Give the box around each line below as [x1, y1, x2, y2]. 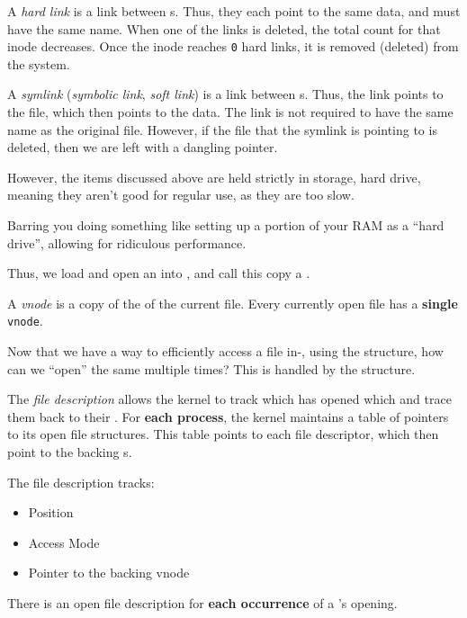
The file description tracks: [7, 472, 155, 491]
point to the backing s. [7, 443, 132, 461]
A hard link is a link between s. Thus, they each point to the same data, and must [7, 2, 461, 20]
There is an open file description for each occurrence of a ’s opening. [7, 593, 398, 612]
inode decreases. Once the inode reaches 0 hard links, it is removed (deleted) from [7, 37, 459, 56]
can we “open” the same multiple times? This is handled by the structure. [7, 359, 416, 378]
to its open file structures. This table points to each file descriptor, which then [7, 425, 439, 443]
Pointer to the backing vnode [28, 563, 190, 582]
